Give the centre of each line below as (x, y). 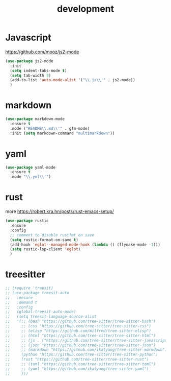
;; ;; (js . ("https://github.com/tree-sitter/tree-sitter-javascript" (87, 340)
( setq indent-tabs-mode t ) (38, 70)
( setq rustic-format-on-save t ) (44, 240)
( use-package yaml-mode (31, 167)
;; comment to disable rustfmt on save (52, 235)
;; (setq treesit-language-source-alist (51, 317)
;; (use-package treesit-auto (37, 293)
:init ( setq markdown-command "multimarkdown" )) (62, 133)
